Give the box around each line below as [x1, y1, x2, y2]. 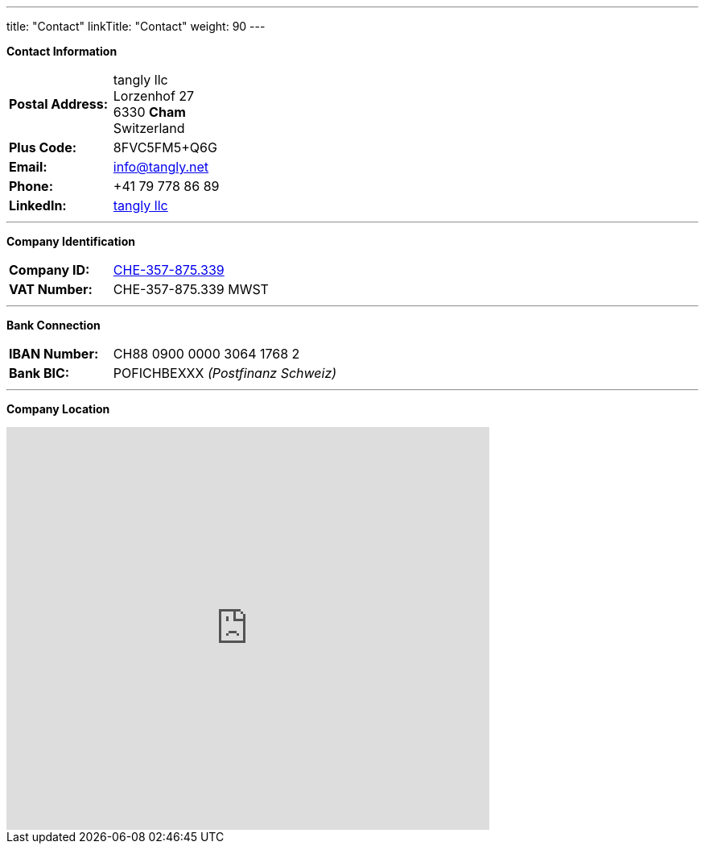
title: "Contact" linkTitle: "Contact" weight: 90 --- [6, 19, 266, 33]
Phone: [9, 178, 53, 194]
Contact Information [6, 44, 117, 58]
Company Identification [6, 234, 135, 248]
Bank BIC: [9, 365, 70, 381]
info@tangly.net [113, 159, 209, 175]
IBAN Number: [9, 346, 99, 362]
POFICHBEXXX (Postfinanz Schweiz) [113, 365, 337, 381]
